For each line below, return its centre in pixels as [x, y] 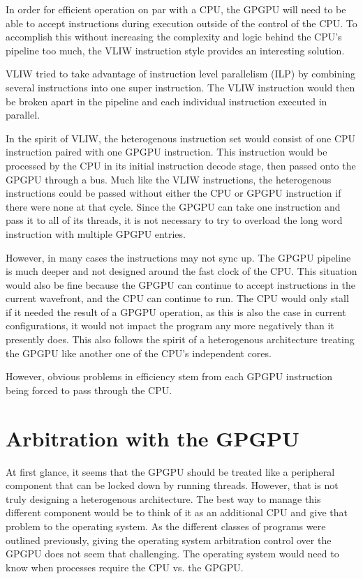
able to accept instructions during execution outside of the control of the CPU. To [181, 23]
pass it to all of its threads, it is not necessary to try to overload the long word [174, 220]
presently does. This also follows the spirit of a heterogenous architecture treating [180, 339]
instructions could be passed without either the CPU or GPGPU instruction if [173, 193]
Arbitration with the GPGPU [153, 438]
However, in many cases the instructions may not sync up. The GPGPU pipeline [178, 257]
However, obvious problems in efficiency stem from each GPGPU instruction [169, 376]
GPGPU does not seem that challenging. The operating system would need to [172, 554]
